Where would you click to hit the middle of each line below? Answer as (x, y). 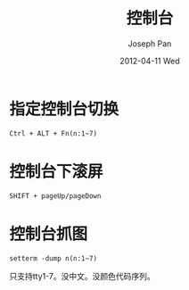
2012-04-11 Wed (150, 61)
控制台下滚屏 (57, 171)
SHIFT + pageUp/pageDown (55, 196)
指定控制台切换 (64, 109)
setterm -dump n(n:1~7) (53, 258)
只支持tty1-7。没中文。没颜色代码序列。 (82, 276)
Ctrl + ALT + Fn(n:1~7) (53, 133)
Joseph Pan (150, 43)
